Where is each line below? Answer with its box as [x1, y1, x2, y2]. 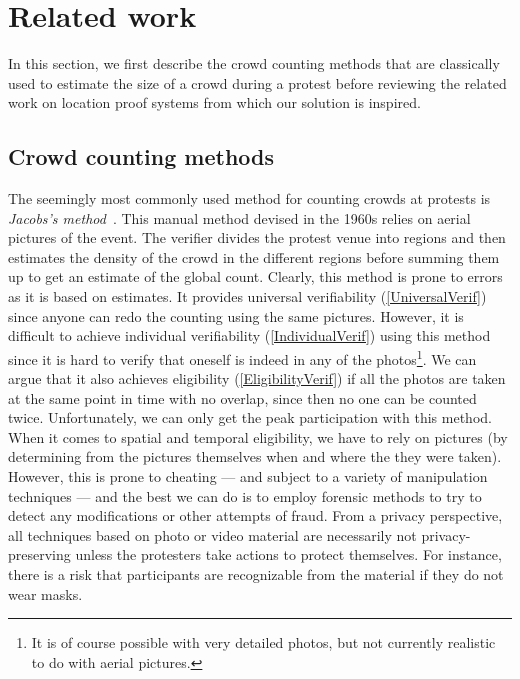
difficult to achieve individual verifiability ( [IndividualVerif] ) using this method [8, 325, 491, 346]
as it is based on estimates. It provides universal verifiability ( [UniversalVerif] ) [8, 286, 487, 307]
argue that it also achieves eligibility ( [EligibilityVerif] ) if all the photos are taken [8, 368, 506, 389]
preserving [8, 544, 71, 565]
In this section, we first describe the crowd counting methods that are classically [8, 53, 500, 74]
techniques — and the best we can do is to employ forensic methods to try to [8, 485, 482, 506]
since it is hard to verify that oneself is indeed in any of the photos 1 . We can [8, 345, 477, 369]
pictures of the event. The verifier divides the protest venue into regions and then [8, 227, 506, 248]
